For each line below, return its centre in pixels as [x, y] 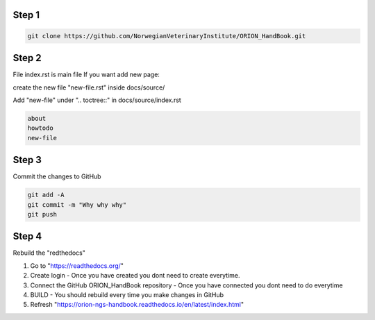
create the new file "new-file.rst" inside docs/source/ [89, 87]
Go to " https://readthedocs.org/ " [77, 266]
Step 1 [26, 15]
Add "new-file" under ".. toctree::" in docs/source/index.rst [97, 100]
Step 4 [27, 236]
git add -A [46, 195]
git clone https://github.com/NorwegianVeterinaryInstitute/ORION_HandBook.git [167, 36]
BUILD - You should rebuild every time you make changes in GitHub [127, 294]
